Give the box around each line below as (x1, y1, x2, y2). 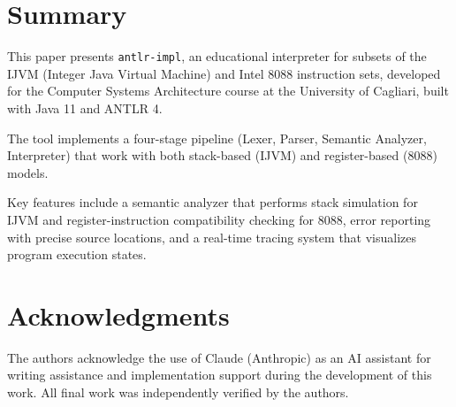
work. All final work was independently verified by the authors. (7, 383, 349, 402)
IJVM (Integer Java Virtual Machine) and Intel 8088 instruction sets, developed (7, 64, 441, 82)
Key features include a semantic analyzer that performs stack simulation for (7, 193, 418, 211)
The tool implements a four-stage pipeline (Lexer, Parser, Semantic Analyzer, (7, 128, 427, 147)
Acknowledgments (7, 296, 230, 333)
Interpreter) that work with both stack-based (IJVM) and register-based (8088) (7, 146, 437, 165)
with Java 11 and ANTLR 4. (7, 98, 163, 117)
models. (7, 163, 49, 181)
